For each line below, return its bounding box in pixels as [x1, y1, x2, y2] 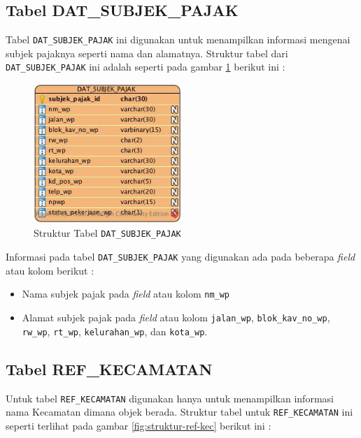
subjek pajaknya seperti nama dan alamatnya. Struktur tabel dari [6, 45, 288, 60]
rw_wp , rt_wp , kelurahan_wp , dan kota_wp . [22, 323, 208, 338]
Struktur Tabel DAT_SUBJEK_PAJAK [34, 226, 181, 240]
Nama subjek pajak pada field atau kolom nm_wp [22, 286, 230, 301]
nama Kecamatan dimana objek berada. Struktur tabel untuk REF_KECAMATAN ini [6, 404, 353, 419]
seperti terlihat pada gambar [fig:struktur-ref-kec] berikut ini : [6, 418, 271, 432]
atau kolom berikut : [6, 263, 94, 277]
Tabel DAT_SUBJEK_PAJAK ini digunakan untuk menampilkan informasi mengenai [6, 32, 351, 47]
